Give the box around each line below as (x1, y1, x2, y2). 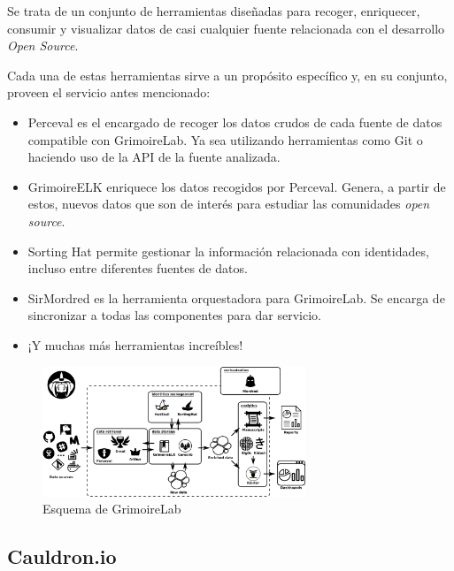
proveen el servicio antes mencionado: (7, 83, 211, 102)
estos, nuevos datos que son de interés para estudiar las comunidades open (27, 194, 430, 213)
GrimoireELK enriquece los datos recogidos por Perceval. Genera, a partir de (27, 177, 446, 195)
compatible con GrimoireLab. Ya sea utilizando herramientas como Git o (27, 130, 423, 148)
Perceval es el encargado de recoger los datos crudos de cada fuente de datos (27, 112, 442, 131)
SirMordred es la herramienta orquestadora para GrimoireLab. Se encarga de (27, 288, 445, 307)
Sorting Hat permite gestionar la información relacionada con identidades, (27, 241, 429, 260)
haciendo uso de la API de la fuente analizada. (27, 148, 281, 166)
